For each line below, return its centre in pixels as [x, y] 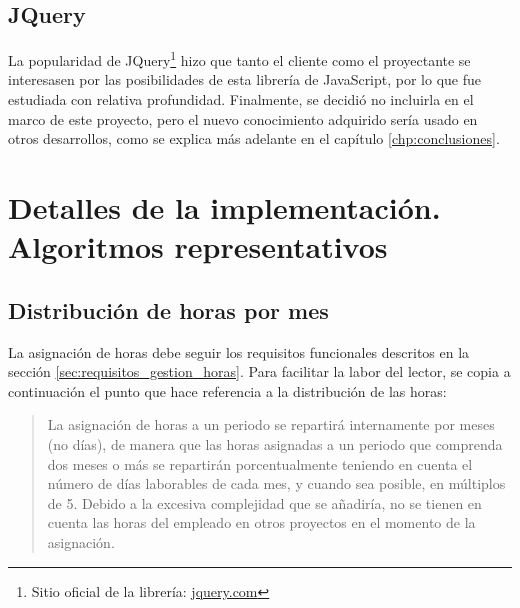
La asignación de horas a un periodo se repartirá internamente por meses [271, 424]
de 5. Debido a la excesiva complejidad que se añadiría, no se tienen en [264, 502]
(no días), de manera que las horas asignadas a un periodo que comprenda [275, 443]
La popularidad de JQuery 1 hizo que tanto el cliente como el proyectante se [239, 58]
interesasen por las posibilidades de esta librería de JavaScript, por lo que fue [245, 79]
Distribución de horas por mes [168, 309]
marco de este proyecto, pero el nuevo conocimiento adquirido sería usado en [243, 118]
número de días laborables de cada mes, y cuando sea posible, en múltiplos [276, 483]
